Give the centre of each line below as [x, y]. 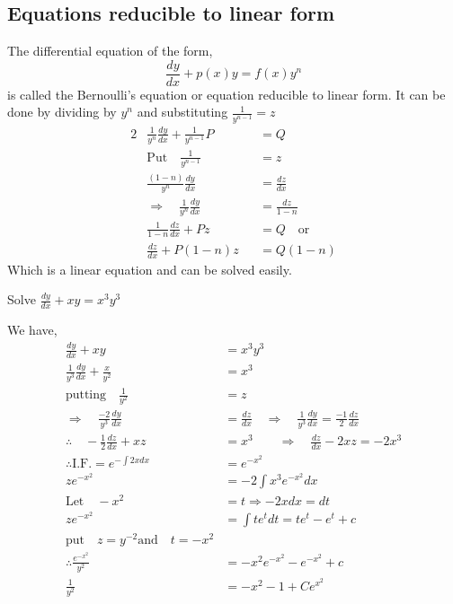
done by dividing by [62, 112]
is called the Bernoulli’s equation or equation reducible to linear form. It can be [226, 94]
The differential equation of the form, [110, 51]
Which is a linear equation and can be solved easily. [150, 269]
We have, [32, 330]
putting [86, 395]
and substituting [182, 112]
